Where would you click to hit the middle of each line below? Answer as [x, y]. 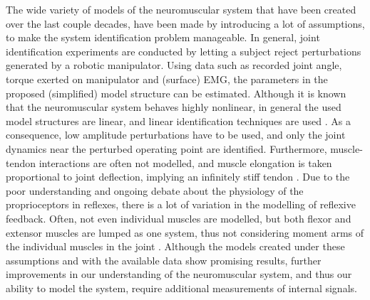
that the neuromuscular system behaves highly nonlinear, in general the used [174, 107]
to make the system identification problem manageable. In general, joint [163, 37]
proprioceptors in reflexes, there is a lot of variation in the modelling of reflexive [181, 204]
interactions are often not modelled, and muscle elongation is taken [185, 162]
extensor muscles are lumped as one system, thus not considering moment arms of [185, 232]
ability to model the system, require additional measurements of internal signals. [181, 288]
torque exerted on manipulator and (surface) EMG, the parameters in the [167, 79]
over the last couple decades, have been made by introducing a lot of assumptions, [185, 23]
